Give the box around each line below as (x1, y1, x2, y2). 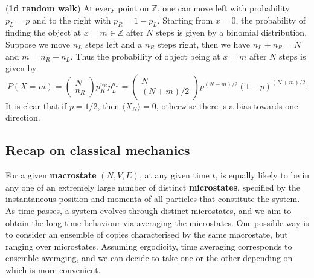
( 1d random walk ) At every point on (5, 2, 149, 14)
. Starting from (157, 13, 213, 26)
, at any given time (139, 169, 210, 182)
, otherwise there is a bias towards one (156, 99, 298, 112)
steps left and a (85, 37, 143, 50)
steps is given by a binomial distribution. (155, 26, 307, 39)
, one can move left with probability (157, 2, 290, 14)
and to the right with (32, 13, 111, 26)
